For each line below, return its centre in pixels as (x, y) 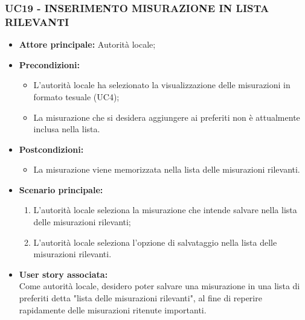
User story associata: (63, 274)
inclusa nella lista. (67, 129)
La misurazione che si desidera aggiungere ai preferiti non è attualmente (167, 117)
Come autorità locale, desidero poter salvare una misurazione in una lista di (159, 286)
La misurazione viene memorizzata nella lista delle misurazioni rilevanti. (167, 169)
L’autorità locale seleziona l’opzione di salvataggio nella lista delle (155, 242)
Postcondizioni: (51, 149)
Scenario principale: (61, 189)
